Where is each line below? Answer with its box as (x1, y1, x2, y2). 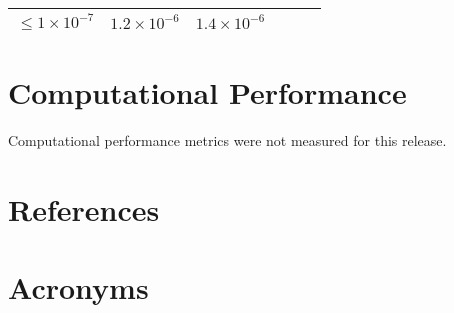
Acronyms (8, 267, 149, 308)
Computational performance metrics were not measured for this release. (8, 130, 447, 151)
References (8, 188, 160, 229)
